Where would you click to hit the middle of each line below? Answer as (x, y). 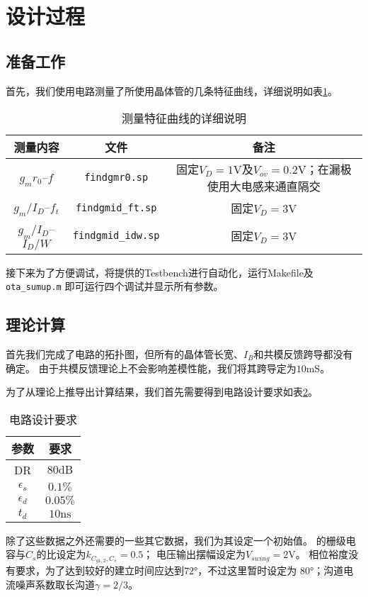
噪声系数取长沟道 (55, 584)
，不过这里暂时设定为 (247, 570)
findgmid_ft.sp (116, 207)
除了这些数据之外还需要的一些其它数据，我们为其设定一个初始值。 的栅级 (176, 540)
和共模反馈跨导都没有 (303, 354)
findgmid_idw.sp (116, 236)
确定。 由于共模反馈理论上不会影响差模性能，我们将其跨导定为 (151, 368)
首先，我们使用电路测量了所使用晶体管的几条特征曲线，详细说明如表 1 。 (172, 90)
